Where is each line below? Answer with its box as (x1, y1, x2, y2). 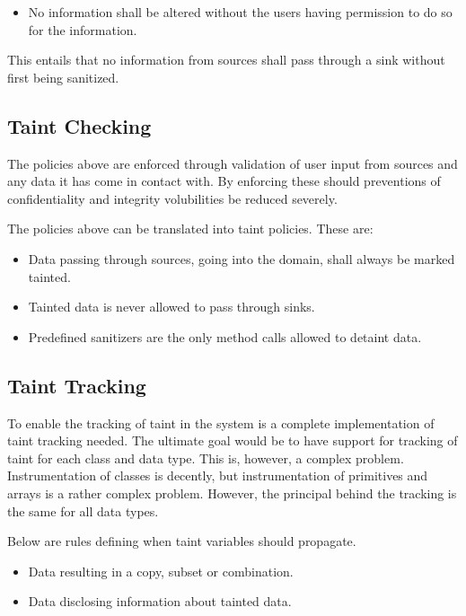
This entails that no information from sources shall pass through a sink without (7, 50, 445, 69)
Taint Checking (7, 111, 152, 139)
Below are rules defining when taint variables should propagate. (7, 532, 356, 550)
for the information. (28, 20, 137, 39)
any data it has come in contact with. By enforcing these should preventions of (7, 172, 441, 190)
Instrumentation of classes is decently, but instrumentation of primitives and (7, 466, 428, 485)
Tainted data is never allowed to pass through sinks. (28, 297, 315, 316)
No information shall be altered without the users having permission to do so (28, 3, 453, 21)
